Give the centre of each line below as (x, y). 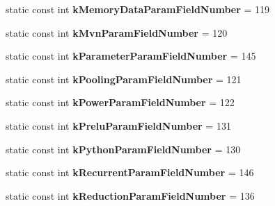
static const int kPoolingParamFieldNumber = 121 (124, 79)
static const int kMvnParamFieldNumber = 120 (117, 32)
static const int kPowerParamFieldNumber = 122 (120, 102)
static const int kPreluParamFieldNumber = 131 (118, 125)
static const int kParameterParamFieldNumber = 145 (131, 56)
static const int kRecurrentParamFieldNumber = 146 (130, 172)
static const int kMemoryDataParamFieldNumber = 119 (138, 9)
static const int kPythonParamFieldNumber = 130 (123, 149)
